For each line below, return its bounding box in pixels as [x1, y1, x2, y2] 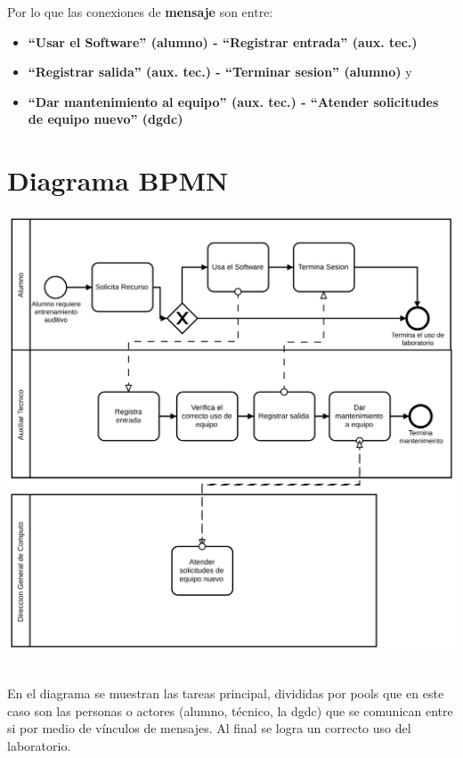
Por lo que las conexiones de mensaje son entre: [7, 3, 273, 20]
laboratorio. [7, 736, 71, 754]
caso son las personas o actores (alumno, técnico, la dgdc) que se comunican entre [7, 701, 453, 720]
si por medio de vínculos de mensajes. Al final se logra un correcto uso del [7, 719, 411, 738]
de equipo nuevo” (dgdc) [28, 110, 183, 128]
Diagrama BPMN [7, 162, 229, 199]
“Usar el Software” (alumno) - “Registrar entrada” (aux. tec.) [28, 32, 418, 51]
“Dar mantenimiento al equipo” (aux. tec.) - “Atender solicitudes [28, 92, 439, 110]
